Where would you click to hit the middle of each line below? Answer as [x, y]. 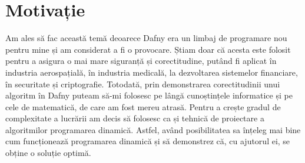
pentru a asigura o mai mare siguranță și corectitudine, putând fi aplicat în [141, 61]
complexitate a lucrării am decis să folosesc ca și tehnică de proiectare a [135, 118]
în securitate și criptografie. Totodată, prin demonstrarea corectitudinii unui [143, 84]
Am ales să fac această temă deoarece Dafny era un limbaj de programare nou [146, 38]
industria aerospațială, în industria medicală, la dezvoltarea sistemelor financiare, [152, 72]
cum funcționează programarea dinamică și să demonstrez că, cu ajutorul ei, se [148, 141]
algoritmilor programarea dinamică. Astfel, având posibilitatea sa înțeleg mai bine [153, 129]
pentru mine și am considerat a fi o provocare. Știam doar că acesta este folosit [148, 49]
